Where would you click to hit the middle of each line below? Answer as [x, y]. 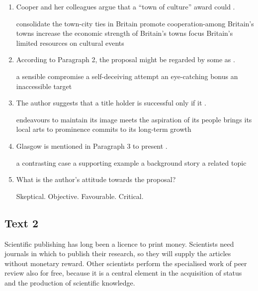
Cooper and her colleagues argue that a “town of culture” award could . [126, 6]
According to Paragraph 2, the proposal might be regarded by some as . [126, 59]
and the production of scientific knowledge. [70, 282]
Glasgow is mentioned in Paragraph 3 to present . [92, 145]
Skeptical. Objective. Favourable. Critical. [80, 196]
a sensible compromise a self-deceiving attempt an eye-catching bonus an [127, 76]
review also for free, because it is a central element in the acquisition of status [123, 273]
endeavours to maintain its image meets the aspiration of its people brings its [134, 119]
